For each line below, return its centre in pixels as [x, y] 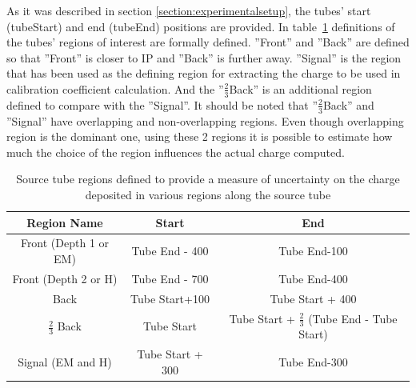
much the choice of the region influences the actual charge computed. [176, 152]
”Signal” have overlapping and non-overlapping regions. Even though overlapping [205, 120]
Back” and [348, 104]
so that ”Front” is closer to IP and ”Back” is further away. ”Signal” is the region [204, 57]
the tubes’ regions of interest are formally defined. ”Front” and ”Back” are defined [208, 42]
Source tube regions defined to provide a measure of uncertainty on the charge [208, 179]
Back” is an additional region [300, 88]
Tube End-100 [313, 251]
